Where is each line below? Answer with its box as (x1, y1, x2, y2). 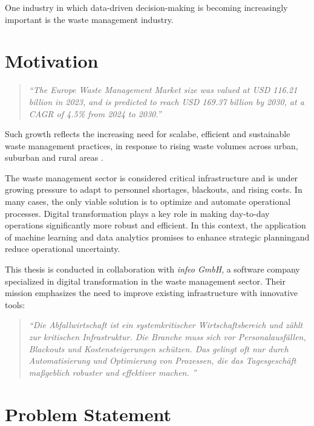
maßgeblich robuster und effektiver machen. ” (28, 366, 197, 378)
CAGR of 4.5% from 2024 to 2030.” (28, 107, 162, 120)
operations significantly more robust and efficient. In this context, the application (5, 219, 306, 231)
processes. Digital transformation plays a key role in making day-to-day (5, 207, 270, 219)
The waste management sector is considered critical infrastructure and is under (5, 171, 298, 184)
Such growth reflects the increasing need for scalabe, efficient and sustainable (5, 127, 290, 140)
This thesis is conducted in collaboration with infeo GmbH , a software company (5, 263, 300, 276)
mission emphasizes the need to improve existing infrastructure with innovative (5, 286, 298, 299)
